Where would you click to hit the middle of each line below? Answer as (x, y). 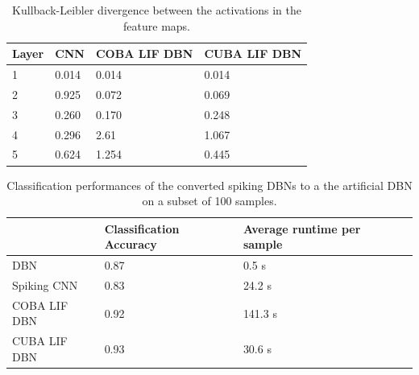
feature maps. (157, 25)
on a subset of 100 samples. (209, 201)
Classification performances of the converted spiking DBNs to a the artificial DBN (209, 185)
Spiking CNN (45, 284)
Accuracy (131, 244)
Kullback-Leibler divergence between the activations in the (157, 10)
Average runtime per (302, 228)
